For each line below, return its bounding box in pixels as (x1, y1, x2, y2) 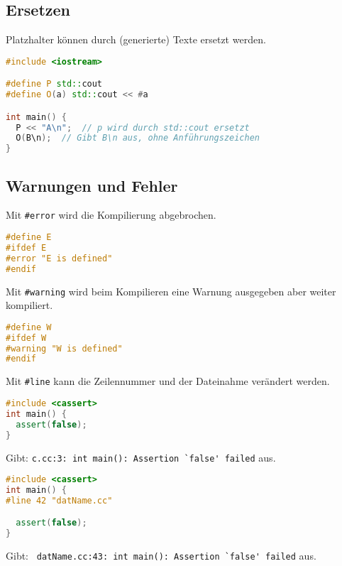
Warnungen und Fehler (6, 174, 178, 196)
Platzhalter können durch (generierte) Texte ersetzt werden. (6, 32, 266, 47)
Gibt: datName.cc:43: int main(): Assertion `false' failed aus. (6, 548, 316, 563)
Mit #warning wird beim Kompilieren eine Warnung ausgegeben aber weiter (6, 283, 336, 298)
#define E (6, 232, 52, 243)
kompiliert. (6, 298, 53, 312)
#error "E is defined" (6, 253, 113, 263)
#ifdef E (6, 242, 47, 253)
